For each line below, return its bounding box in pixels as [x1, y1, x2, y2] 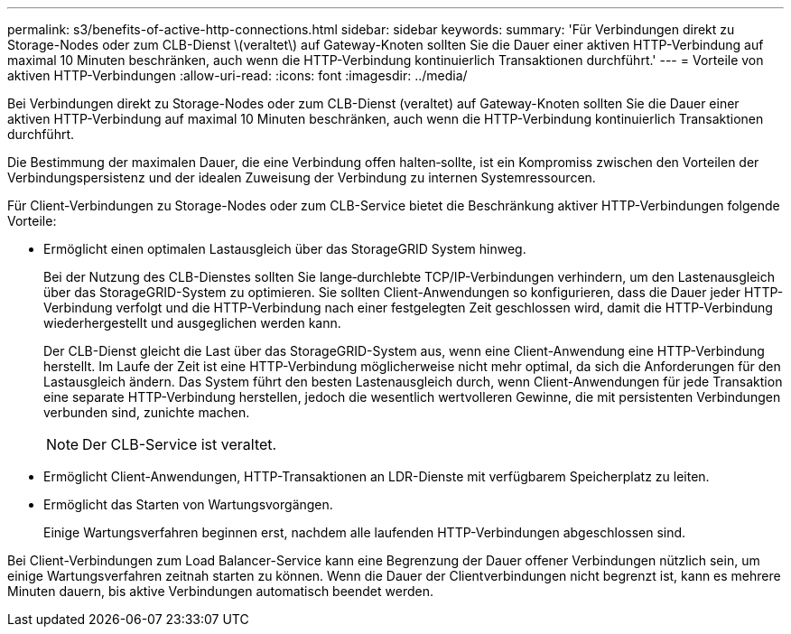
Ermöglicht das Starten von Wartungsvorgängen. [43, 497, 333, 512]
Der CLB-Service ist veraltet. [82, 435, 277, 453]
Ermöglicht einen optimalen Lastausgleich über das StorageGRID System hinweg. [43, 241, 526, 256]
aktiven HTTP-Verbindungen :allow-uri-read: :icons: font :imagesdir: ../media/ [7, 68, 468, 83]
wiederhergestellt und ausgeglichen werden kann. [43, 315, 341, 331]
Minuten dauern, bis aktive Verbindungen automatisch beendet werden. [7, 583, 433, 599]
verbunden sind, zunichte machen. [43, 405, 250, 420]
